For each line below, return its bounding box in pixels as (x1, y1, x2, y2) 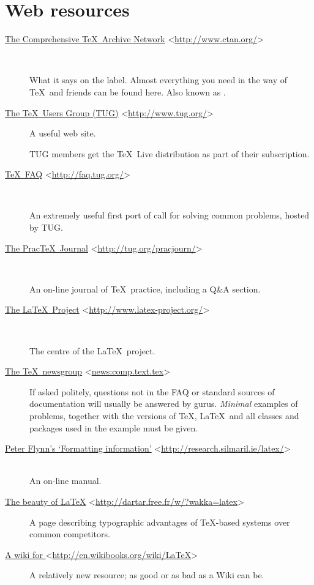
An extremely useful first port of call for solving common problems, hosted (29, 209, 310, 222)
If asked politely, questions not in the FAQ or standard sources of (29, 385, 275, 398)
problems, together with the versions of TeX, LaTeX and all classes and (29, 409, 299, 422)
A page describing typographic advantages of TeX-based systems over (29, 515, 290, 528)
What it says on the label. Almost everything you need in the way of (29, 73, 288, 86)
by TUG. (29, 221, 63, 234)
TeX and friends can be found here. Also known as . (29, 85, 226, 98)
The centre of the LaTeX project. (29, 344, 155, 357)
